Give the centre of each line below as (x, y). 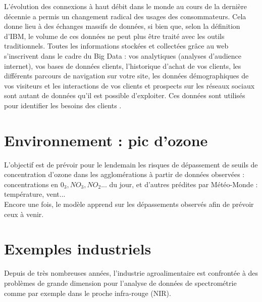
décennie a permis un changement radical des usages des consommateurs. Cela (125, 16)
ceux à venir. (24, 214)
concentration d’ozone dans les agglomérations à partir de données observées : (124, 174)
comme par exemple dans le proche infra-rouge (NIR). (88, 293)
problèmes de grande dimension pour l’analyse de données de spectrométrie (120, 283)
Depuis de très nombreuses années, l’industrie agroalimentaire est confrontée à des (131, 273)
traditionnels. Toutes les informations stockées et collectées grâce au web (116, 46)
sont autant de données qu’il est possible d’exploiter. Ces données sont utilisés (125, 95)
